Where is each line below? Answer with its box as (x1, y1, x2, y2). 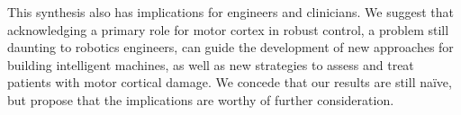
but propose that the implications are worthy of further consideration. (7, 90, 394, 109)
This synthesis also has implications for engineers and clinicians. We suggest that (7, 3, 454, 21)
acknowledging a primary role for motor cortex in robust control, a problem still (7, 20, 449, 39)
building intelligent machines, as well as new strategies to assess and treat (7, 55, 414, 74)
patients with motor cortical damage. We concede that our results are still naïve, (7, 73, 452, 92)
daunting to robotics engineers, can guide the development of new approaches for (7, 38, 454, 57)
